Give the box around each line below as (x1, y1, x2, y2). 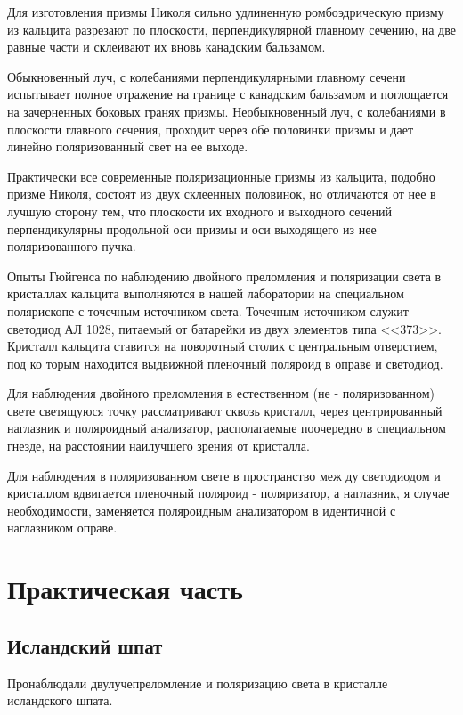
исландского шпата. (7, 691, 113, 710)
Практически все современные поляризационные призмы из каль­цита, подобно (7, 167, 435, 185)
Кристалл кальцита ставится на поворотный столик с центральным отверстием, (7, 337, 438, 355)
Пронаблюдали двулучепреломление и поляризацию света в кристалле (7, 673, 388, 692)
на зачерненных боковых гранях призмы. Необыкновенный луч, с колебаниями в (7, 102, 446, 120)
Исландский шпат (7, 631, 163, 659)
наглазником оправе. (7, 518, 118, 537)
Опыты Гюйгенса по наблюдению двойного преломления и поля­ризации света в (7, 266, 442, 285)
